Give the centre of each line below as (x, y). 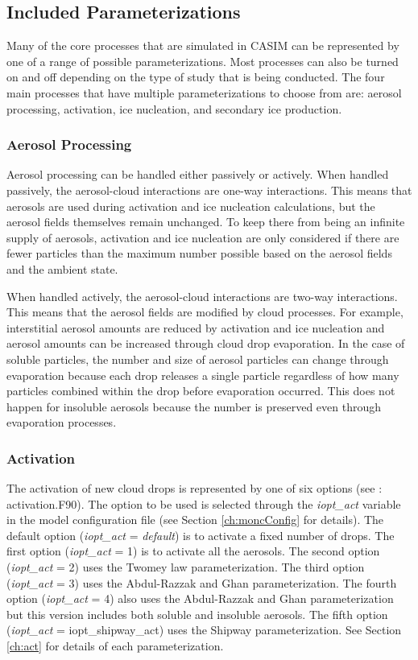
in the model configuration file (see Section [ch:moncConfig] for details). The (195, 520)
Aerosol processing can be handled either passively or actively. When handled (198, 174)
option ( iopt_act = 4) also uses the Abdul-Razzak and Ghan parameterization (200, 598)
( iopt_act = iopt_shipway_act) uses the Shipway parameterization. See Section (204, 630)
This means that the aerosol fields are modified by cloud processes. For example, (205, 312)
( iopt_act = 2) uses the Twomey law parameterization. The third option (186, 567)
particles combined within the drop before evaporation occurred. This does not (201, 391)
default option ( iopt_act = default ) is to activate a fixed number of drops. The (201, 535)
